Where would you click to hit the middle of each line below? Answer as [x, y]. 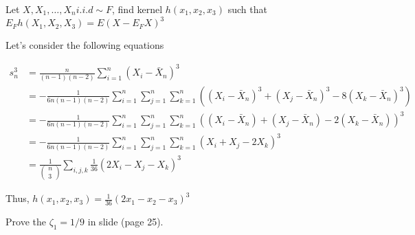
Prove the [26, 221]
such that [247, 9]
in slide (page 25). [125, 221]
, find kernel [137, 9]
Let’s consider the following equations [85, 45]
